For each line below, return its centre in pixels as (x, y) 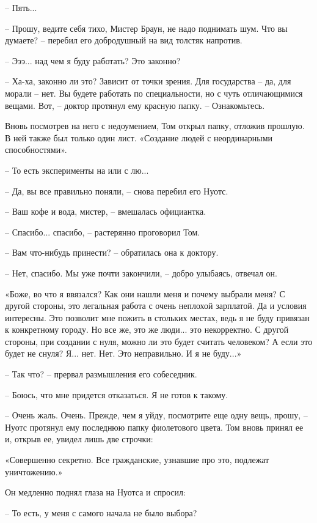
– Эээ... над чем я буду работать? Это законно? (93, 60)
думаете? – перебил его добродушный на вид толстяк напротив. (124, 40)
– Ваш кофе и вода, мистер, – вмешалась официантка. (106, 211)
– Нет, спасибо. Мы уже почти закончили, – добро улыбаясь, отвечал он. (141, 273)
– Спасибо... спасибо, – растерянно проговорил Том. (103, 232)
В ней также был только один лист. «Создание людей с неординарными (139, 137)
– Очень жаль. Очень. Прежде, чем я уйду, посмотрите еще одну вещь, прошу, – (156, 415)
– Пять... (21, 7)
